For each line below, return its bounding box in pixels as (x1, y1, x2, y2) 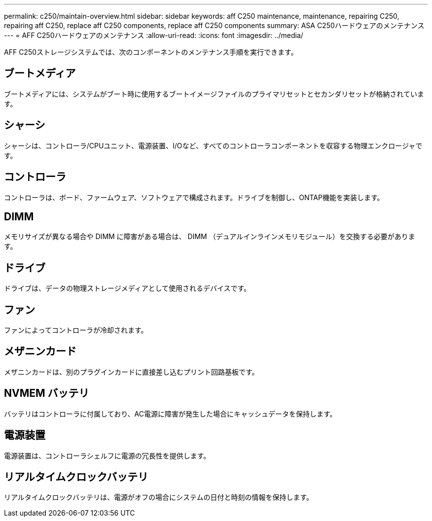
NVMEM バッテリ (4, 387, 89, 400)
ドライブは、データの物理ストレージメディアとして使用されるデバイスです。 (4, 284, 251, 293)
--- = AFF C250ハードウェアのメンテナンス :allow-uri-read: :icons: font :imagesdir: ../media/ (4, 31, 303, 39)
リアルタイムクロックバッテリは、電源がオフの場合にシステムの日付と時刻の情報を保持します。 (4, 493, 314, 502)
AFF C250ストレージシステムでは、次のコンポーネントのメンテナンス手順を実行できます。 (4, 48, 298, 56)
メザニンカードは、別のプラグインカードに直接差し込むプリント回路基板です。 (4, 367, 259, 376)
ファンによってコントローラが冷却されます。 (4, 326, 148, 335)
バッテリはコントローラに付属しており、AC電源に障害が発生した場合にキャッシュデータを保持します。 (4, 409, 337, 418)
